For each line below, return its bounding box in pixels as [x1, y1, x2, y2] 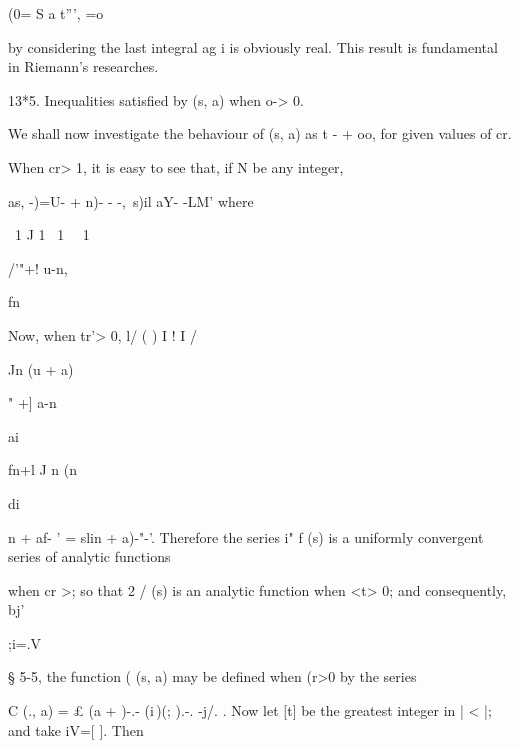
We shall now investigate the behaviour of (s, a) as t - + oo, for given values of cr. [8, 123, 512, 144]
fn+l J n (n [8, 459, 78, 480]
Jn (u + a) [8, 358, 74, 379]
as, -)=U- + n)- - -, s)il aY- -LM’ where [8, 190, 254, 211]
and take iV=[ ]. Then [8, 719, 144, 740]
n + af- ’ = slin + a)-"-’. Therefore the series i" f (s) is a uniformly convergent [8, 526, 484, 547]
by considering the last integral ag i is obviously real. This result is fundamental [8, 36, 498, 57]
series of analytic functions [8, 546, 171, 567]
